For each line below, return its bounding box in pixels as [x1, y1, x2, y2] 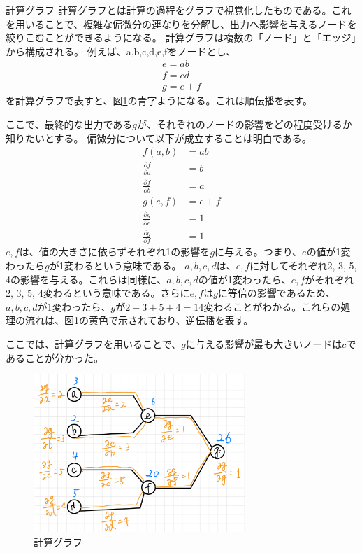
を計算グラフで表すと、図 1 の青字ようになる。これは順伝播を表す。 [6, 93, 313, 108]
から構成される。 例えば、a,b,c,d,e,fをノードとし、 [6, 43, 236, 58]
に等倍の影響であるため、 [217, 286, 335, 300]
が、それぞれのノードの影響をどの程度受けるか [137, 117, 352, 132]
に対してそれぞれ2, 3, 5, [249, 258, 357, 272]
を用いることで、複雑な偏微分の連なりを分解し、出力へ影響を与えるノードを [6, 16, 357, 31]
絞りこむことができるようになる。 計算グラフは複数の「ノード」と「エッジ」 [6, 30, 356, 45]
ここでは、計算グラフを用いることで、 [6, 336, 182, 351]
